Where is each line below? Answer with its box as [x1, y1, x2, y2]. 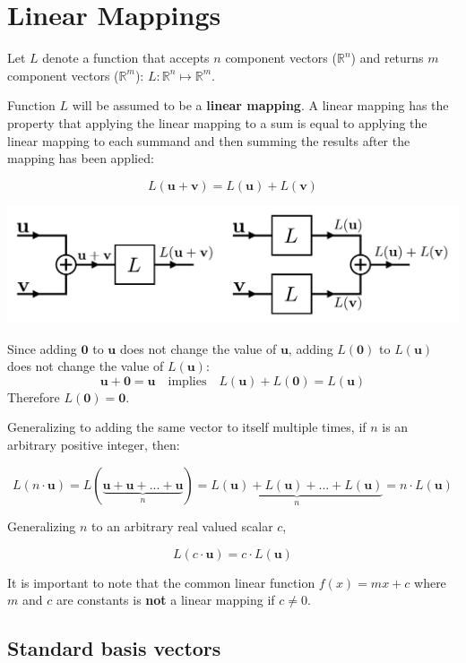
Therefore [7, 387, 60, 406]
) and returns [350, 48, 424, 67]
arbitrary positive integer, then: [7, 435, 180, 454]
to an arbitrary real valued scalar [91, 517, 273, 536]
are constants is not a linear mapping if [56, 590, 275, 609]
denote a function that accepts [42, 48, 210, 67]
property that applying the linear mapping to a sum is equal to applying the [7, 113, 427, 132]
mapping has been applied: [7, 149, 154, 168]
